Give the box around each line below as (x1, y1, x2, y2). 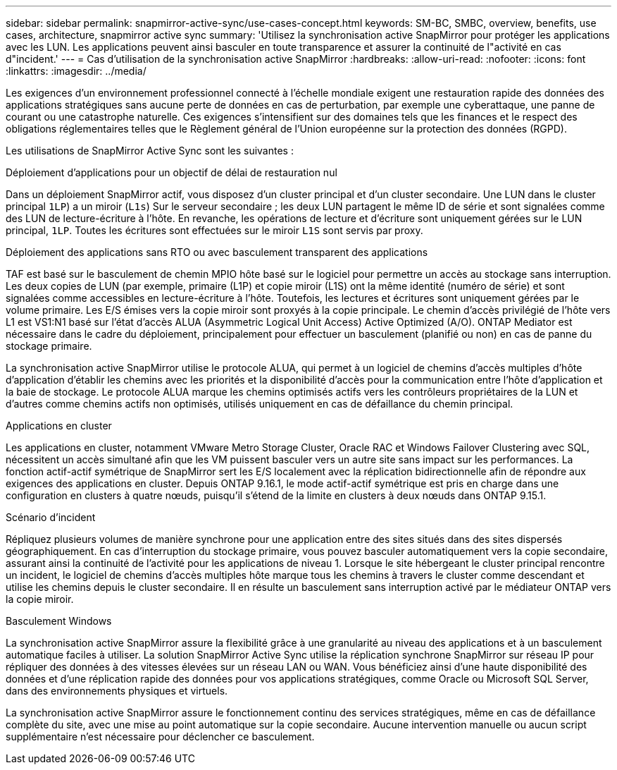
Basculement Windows (6, 615, 112, 627)
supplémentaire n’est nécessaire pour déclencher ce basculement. (6, 731, 315, 742)
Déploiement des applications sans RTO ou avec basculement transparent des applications (6, 246, 428, 258)
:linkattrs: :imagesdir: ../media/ (6, 65, 147, 77)
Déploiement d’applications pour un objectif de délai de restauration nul (6, 166, 337, 178)
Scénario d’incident (6, 511, 96, 523)
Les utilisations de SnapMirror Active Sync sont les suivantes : (6, 145, 294, 157)
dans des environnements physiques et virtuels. (6, 685, 228, 697)
